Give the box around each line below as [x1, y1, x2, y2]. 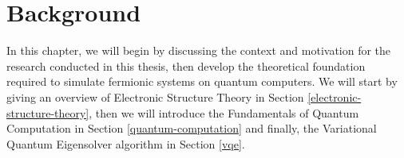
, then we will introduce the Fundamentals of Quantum [89, 104, 359, 121]
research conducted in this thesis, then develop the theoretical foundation [6, 57, 366, 74]
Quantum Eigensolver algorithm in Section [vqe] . [6, 135, 245, 152]
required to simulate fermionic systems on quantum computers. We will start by [6, 73, 398, 90]
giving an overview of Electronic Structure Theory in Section [6, 88, 304, 105]
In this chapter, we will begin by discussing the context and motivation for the [6, 42, 391, 59]
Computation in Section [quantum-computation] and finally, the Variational [6, 120, 377, 137]
